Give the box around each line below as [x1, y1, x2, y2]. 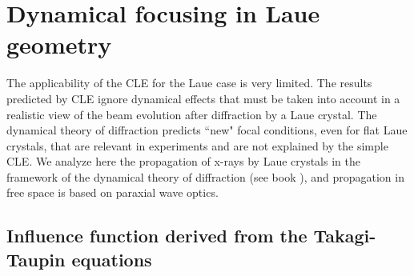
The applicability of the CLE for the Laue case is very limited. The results [6, 74, 372, 91]
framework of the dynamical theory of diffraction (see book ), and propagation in [6, 168, 404, 185]
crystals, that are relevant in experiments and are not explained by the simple [6, 137, 388, 154]
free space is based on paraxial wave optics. [6, 184, 219, 201]
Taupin [6, 246, 66, 271]
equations [71, 246, 152, 271]
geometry [6, 28, 112, 61]
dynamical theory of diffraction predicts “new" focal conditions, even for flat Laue [6, 122, 408, 138]
